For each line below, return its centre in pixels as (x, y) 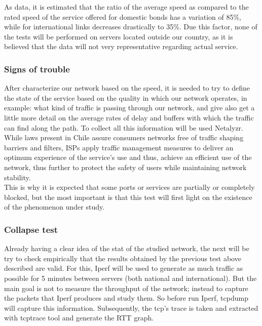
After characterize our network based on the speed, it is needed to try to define (127, 88)
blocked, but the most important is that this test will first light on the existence (128, 197)
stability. (17, 177)
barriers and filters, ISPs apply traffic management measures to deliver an (119, 147)
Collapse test (31, 229)
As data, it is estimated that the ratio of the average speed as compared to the (126, 7)
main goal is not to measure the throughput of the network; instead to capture (126, 288)
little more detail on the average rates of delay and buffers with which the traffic (129, 117)
